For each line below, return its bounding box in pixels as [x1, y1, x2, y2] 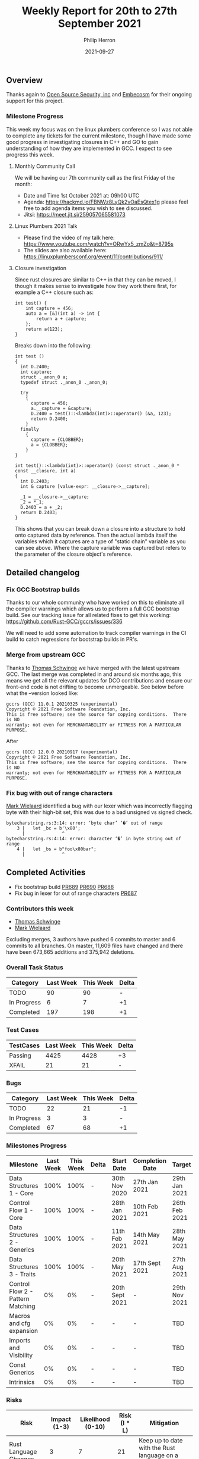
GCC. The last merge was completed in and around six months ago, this [6, 671, 182, 678]
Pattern [9, 1295, 30, 1303]
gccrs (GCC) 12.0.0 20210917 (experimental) [6, 749, 118, 755]
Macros [9, 1312, 31, 1320]
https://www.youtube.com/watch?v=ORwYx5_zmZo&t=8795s [23, 240, 174, 248]
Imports [9, 1336, 31, 1345]
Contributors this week [6, 904, 74, 913]
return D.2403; [20, 509, 58, 515]
